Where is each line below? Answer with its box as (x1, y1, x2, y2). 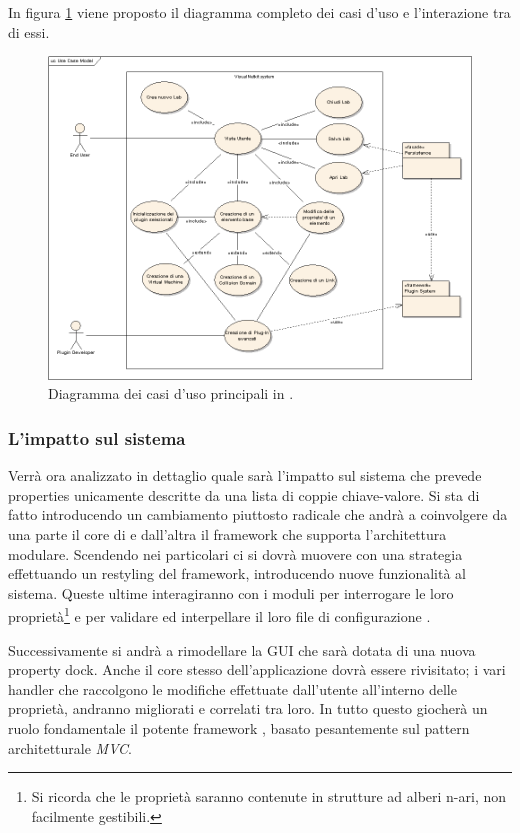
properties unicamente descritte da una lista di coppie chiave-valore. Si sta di (8, 484, 480, 505)
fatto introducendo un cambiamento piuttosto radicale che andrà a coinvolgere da (8, 504, 508, 525)
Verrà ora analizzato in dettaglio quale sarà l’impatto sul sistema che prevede (8, 465, 482, 486)
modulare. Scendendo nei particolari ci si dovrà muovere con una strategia (8, 543, 463, 564)
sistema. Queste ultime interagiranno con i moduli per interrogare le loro (8, 582, 454, 603)
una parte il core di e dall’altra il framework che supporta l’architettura (8, 523, 447, 544)
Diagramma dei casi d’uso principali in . (48, 383, 294, 404)
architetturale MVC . (8, 737, 132, 758)
